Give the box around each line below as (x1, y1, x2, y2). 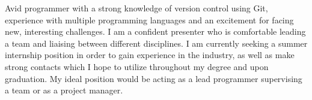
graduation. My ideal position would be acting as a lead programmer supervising (5, 72, 302, 84)
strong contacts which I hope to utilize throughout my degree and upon (5, 60, 269, 72)
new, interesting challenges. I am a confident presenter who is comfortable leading (5, 25, 306, 38)
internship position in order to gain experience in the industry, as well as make (5, 49, 295, 61)
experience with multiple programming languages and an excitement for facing (5, 13, 294, 26)
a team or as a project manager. (5, 84, 123, 96)
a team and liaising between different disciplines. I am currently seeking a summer (5, 37, 308, 49)
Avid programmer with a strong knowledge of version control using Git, (5, 2, 268, 14)
